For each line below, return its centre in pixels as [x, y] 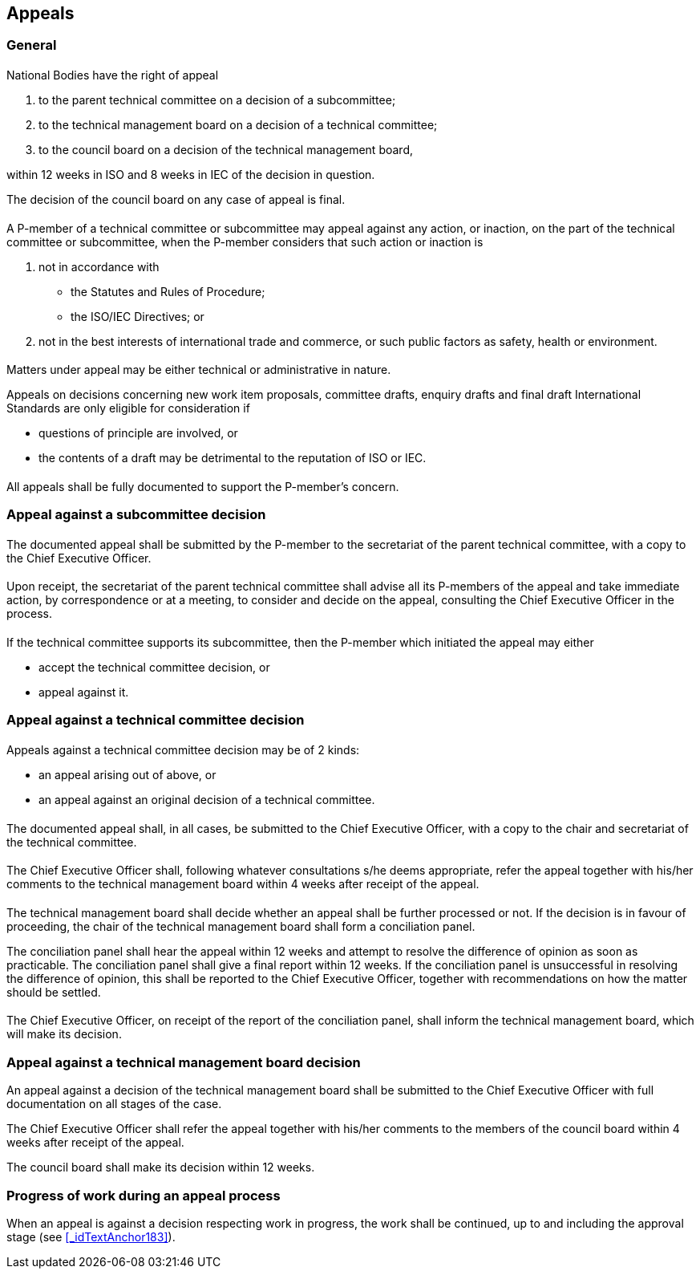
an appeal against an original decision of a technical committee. [207, 800]
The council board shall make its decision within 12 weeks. [161, 1167]
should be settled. [54, 992]
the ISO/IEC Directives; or [138, 316]
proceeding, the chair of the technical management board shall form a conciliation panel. [241, 926]
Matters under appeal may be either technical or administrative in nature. [199, 370]
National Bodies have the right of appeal [113, 75]
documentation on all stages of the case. [114, 1104]
